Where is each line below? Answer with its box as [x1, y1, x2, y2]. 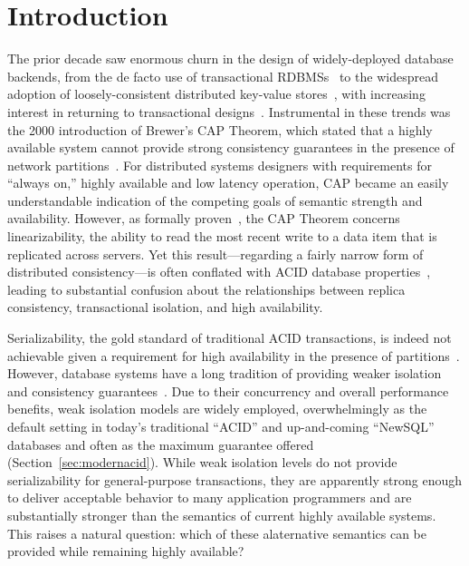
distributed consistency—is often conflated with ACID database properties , [7, 262, 431, 281]
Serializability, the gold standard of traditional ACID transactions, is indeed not [7, 328, 452, 347]
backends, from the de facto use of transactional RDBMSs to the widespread [7, 66, 438, 85]
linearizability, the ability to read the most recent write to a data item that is [7, 227, 437, 246]
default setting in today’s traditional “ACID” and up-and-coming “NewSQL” [7, 417, 435, 435]
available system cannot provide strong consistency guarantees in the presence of [7, 138, 455, 157]
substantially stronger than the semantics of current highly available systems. [7, 505, 436, 524]
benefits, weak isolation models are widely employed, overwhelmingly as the [7, 399, 427, 418]
